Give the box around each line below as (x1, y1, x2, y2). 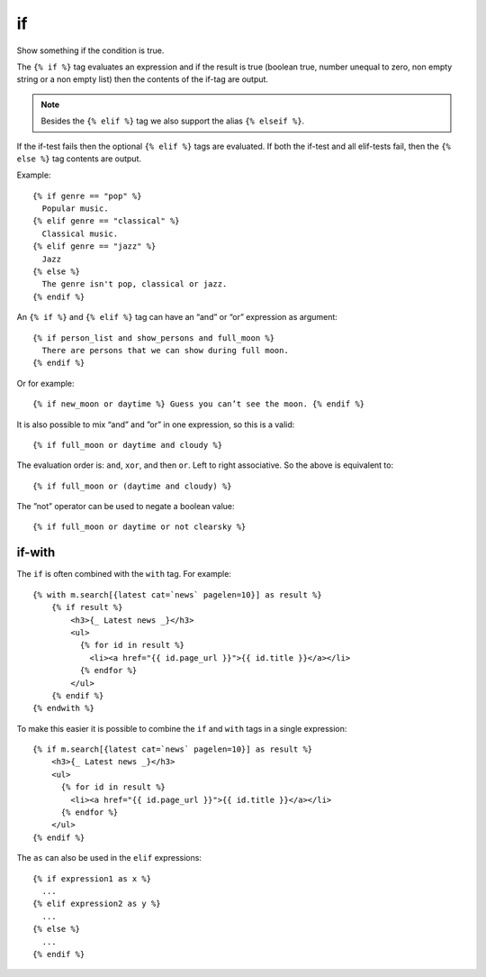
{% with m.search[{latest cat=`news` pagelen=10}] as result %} (32, 589, 323, 599)
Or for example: (16, 378, 76, 388)
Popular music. (41, 204, 109, 214)
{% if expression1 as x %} (32, 873, 152, 883)
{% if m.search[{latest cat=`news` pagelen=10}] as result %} (32, 744, 313, 754)
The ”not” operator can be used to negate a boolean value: (16, 501, 235, 512)
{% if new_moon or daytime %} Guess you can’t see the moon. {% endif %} (32, 399, 365, 409)
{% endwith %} (32, 703, 94, 714)
